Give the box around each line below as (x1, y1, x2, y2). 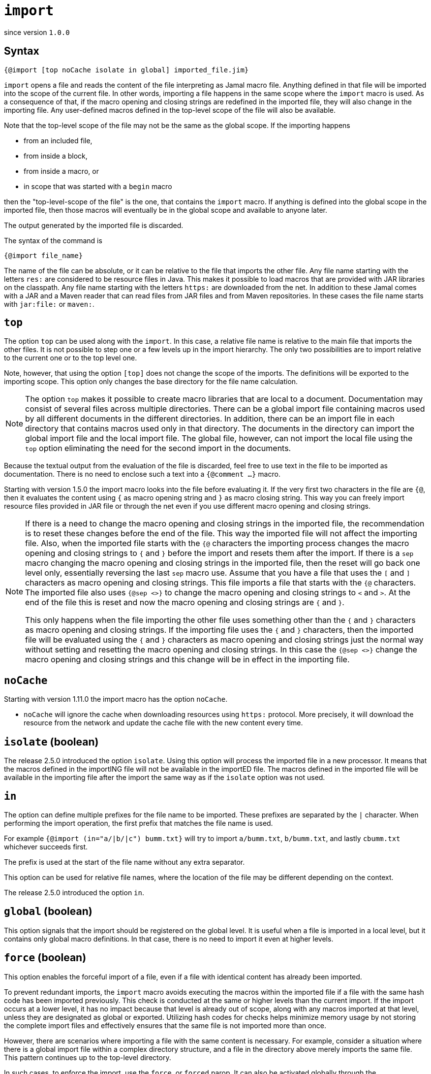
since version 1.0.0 (4, 28, 70, 36)
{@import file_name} (4, 251, 83, 260)
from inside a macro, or (24, 166, 99, 175)
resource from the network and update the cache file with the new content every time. (24, 718, 303, 727)
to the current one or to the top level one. (4, 354, 137, 362)
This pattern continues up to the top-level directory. (4, 1053, 171, 1062)
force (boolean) (4, 951, 87, 964)
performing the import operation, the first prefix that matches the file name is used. (4, 818, 273, 827)
